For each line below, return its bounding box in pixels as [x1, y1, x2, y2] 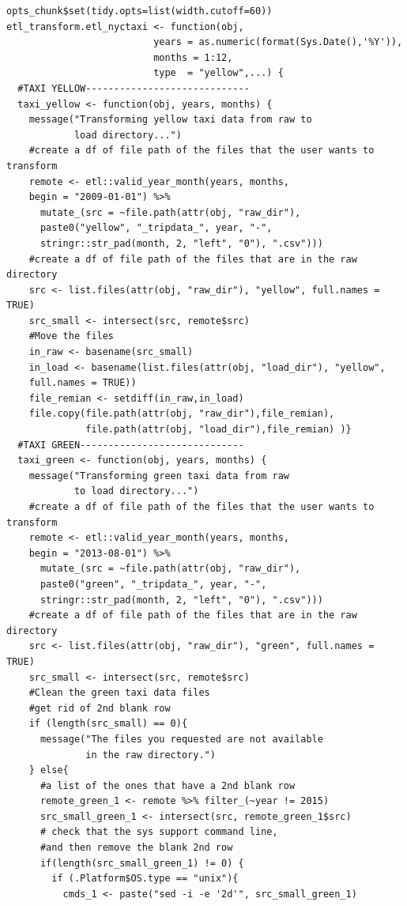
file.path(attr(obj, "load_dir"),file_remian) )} [85, 424, 352, 436]
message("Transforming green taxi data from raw [28, 470, 289, 481]
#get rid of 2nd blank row [28, 702, 171, 714]
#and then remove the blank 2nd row [40, 842, 233, 854]
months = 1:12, [153, 51, 233, 63]
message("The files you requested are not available [40, 733, 323, 745]
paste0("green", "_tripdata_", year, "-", [40, 578, 267, 590]
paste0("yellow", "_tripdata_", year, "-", [40, 222, 273, 234]
